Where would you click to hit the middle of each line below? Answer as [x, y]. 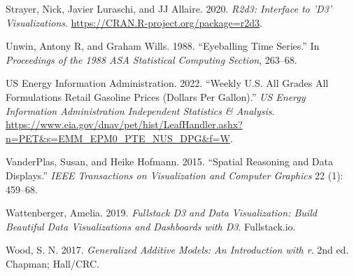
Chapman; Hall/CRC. [52, 263]
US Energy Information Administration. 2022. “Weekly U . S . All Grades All [167, 83]
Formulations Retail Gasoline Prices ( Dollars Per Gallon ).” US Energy [156, 96]
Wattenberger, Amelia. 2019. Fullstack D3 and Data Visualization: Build [161, 213]
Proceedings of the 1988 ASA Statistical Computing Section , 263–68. [151, 59]
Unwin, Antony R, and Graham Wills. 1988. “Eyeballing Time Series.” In [163, 46]
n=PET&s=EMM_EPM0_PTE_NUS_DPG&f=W [118, 138]
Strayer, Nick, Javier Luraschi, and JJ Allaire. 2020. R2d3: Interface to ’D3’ [169, 8]
